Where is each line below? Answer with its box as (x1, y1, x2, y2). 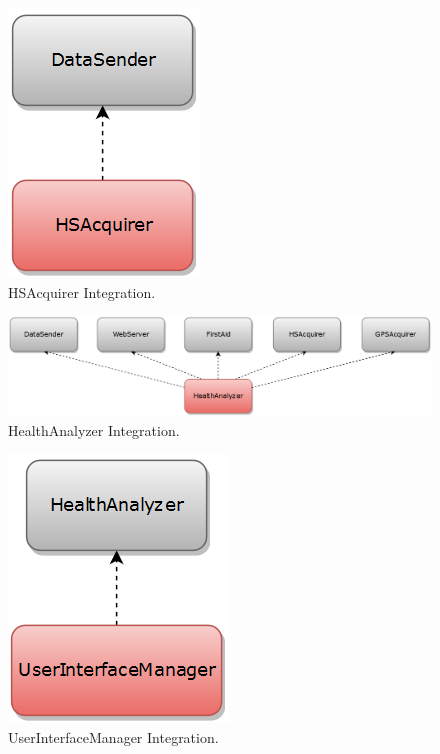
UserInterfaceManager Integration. (8, 726, 219, 747)
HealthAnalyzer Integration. (8, 419, 180, 440)
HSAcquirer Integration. (8, 281, 156, 302)
